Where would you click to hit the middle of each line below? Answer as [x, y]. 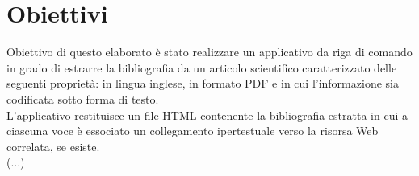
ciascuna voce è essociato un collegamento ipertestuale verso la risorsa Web [193, 131]
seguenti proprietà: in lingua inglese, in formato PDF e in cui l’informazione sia [203, 83]
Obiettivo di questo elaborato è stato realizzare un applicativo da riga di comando [209, 52]
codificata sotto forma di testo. [83, 98]
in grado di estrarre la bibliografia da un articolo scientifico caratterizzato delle [202, 67]
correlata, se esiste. [53, 146]
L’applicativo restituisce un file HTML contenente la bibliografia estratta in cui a [207, 115]
